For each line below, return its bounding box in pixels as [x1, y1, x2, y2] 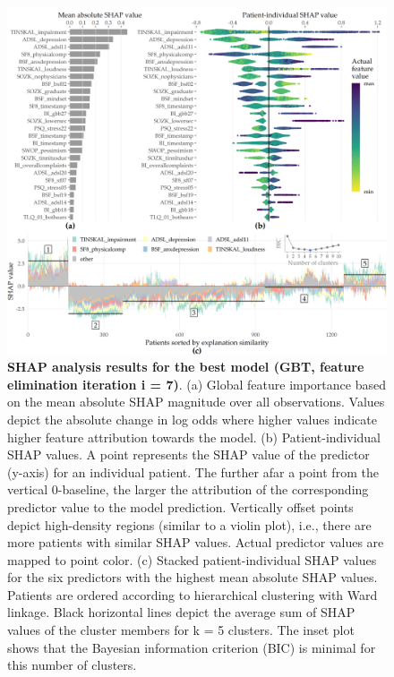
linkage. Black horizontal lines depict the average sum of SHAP [7, 603, 355, 621]
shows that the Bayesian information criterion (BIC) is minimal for [7, 638, 376, 656]
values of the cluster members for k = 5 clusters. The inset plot [7, 621, 355, 639]
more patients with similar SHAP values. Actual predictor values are [7, 533, 384, 552]
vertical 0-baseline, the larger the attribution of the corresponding [7, 480, 369, 499]
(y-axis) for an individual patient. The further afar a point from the [7, 462, 379, 481]
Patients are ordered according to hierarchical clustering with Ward [7, 585, 378, 604]
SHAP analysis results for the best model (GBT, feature [7, 357, 364, 376]
